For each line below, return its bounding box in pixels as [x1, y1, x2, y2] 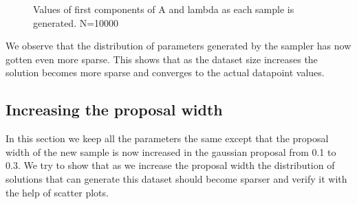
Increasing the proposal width [6, 99, 223, 120]
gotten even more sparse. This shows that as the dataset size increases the [6, 52, 318, 66]
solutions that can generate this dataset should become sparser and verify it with [6, 171, 347, 185]
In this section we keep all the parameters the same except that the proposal [6, 131, 329, 146]
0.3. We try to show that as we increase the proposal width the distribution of [6, 158, 335, 172]
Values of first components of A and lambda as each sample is [33, 2, 294, 16]
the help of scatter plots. [6, 185, 109, 199]
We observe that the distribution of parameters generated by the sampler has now [6, 38, 351, 53]
